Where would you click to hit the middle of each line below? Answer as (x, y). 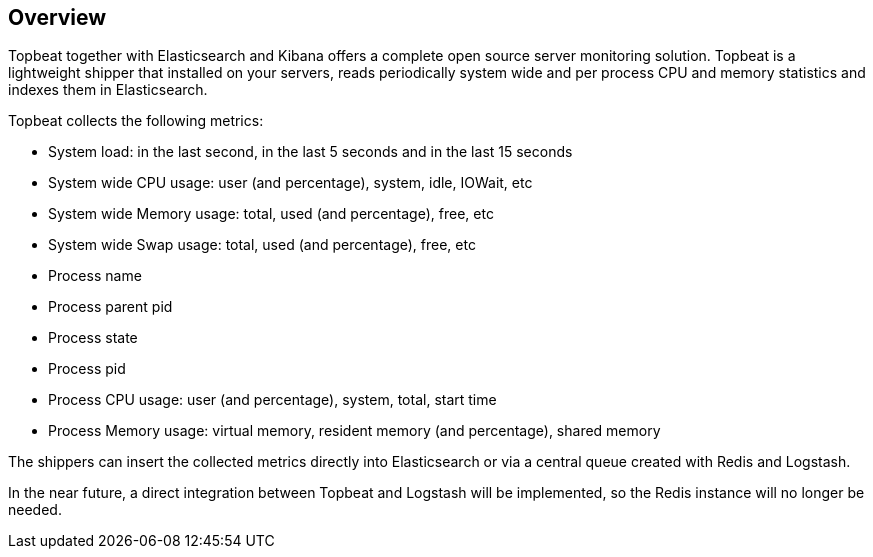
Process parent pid (110, 307)
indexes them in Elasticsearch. (108, 90)
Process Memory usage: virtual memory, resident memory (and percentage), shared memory (354, 431)
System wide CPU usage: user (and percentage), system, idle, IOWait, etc (290, 183)
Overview (57, 17)
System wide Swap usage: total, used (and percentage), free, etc (262, 245)
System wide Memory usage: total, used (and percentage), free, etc (271, 214)
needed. (35, 510)
